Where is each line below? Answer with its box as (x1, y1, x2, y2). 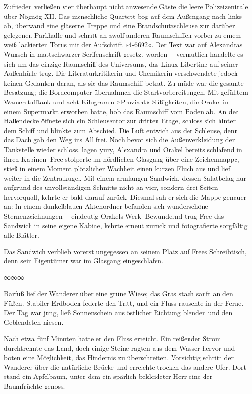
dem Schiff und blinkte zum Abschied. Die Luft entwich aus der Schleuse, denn (4, 125, 238, 135)
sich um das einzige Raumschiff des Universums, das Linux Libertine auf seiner (4, 58, 238, 69)
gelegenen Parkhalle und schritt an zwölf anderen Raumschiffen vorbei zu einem (4, 30, 241, 40)
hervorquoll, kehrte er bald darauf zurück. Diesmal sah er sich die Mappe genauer (4, 191, 247, 202)
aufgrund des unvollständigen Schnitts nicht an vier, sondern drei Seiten (4, 182, 218, 192)
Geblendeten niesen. (4, 317, 63, 327)
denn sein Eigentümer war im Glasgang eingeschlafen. (4, 256, 163, 266)
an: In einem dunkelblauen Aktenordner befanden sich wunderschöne (4, 201, 208, 211)
